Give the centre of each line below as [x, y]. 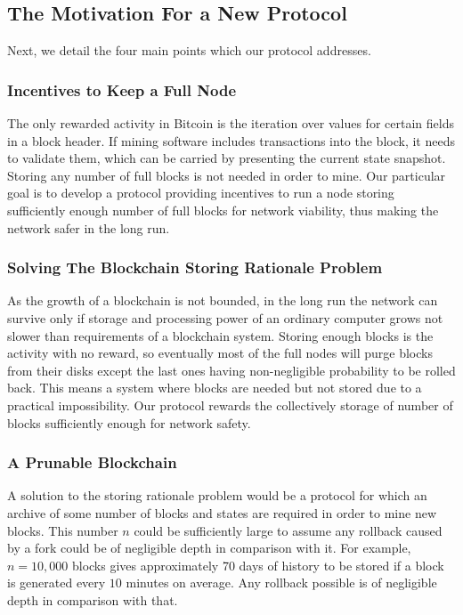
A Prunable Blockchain [92, 462]
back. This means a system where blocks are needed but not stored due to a [215, 388]
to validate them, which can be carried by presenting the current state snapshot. [227, 158]
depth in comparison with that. [93, 599]
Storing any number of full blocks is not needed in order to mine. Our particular [227, 175]
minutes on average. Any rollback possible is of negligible [281, 583]
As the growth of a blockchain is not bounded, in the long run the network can [223, 300]
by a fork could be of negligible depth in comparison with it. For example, [209, 548]
